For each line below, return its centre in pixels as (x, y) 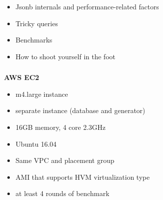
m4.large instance (42, 94)
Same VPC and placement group (65, 160)
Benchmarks (34, 40)
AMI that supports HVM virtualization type (82, 177)
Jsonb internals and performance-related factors (87, 6)
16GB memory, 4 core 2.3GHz (61, 127)
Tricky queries (37, 23)
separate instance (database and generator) (80, 110)
